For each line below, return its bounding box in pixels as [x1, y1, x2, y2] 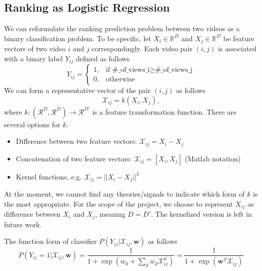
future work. [4, 219, 42, 229]
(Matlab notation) [184, 153, 241, 163]
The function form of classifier [4, 236, 97, 246]
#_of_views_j [155, 66, 193, 73]
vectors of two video [4, 43, 66, 54]
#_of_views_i [112, 66, 150, 73]
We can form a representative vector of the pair [4, 85, 151, 96]
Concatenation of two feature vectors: [16, 153, 132, 163]
